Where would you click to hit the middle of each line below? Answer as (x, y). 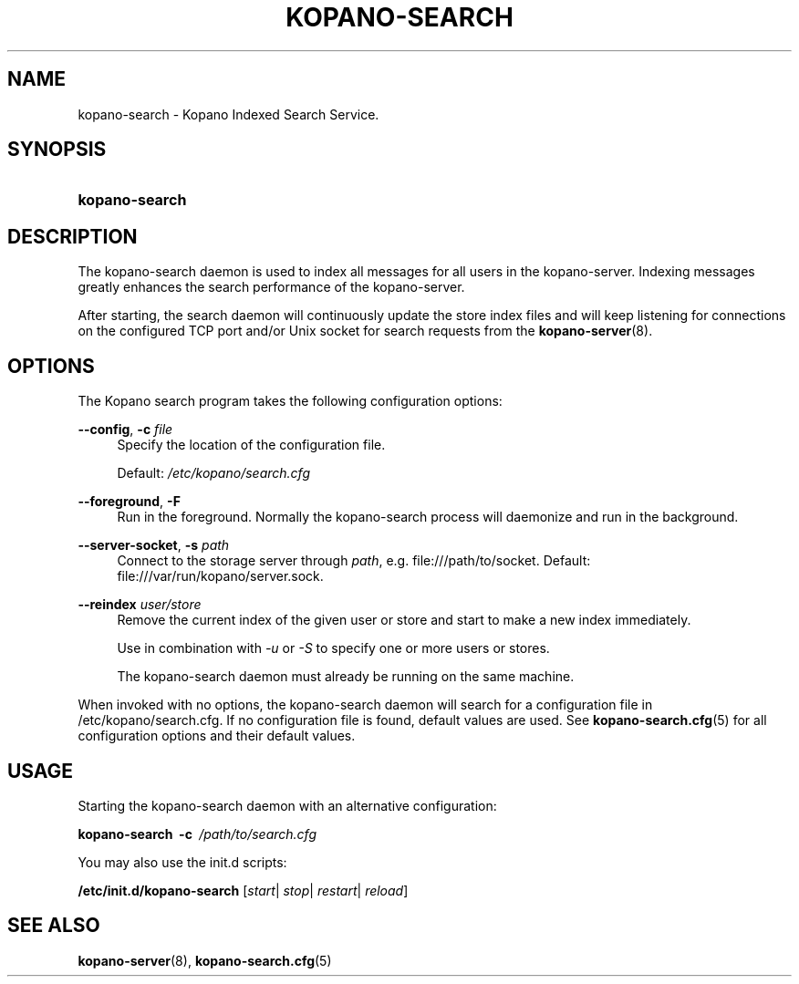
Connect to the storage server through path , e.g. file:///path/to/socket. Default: (354, 561)
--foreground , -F (129, 502)
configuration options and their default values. (217, 736)
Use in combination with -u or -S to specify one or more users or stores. (333, 648)
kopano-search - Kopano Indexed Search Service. (228, 114)
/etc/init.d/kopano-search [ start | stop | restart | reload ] (243, 890)
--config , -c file (125, 430)
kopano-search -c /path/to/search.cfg (197, 834)
